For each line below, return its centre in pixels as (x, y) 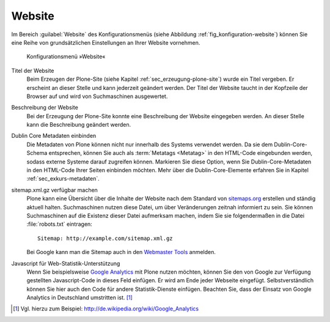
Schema (37, 153)
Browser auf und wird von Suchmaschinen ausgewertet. (97, 96)
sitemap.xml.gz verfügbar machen (54, 190)
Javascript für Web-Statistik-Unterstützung (66, 263)
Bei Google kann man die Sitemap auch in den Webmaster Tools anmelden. (121, 252)
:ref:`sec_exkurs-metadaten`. (63, 179)
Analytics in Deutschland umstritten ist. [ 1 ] (79, 298)
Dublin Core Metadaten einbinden (54, 136)
